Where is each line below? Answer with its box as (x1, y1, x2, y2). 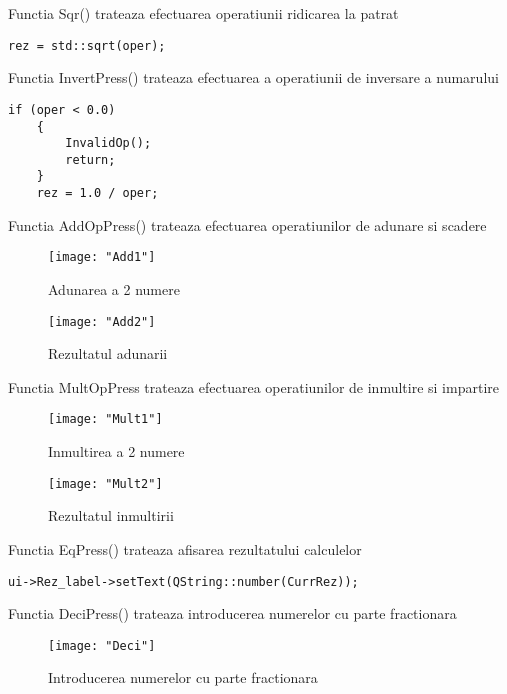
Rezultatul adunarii (48, 343, 168, 364)
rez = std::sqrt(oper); (8, 38, 166, 53)
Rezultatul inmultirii (48, 505, 174, 526)
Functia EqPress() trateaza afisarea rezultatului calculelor (8, 538, 362, 559)
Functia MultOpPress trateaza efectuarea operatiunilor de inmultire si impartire (8, 376, 499, 397)
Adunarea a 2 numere (48, 279, 180, 300)
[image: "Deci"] (48, 638, 156, 653)
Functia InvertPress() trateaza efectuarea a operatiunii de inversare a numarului (8, 67, 499, 88)
